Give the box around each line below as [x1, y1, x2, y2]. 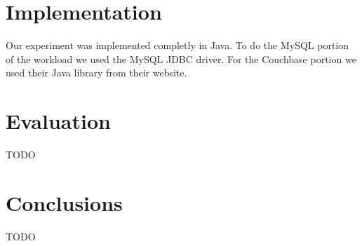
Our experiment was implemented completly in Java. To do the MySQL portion [6, 38, 349, 53]
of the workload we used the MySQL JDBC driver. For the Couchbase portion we [6, 51, 356, 66]
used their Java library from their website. [6, 65, 187, 80]
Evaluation [6, 107, 111, 135]
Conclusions [6, 188, 123, 217]
